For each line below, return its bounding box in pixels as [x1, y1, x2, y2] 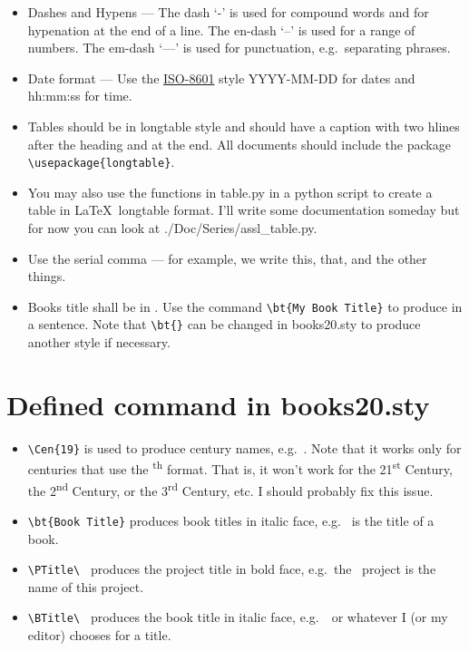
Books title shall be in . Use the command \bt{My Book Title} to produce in [27, 296, 463, 316]
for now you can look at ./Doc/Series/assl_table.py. [27, 219, 318, 237]
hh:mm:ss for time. [27, 86, 132, 105]
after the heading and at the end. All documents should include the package [27, 134, 451, 153]
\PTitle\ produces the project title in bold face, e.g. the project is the [27, 559, 436, 578]
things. [27, 267, 66, 286]
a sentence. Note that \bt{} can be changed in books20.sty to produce [27, 315, 421, 334]
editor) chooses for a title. [27, 626, 171, 645]
